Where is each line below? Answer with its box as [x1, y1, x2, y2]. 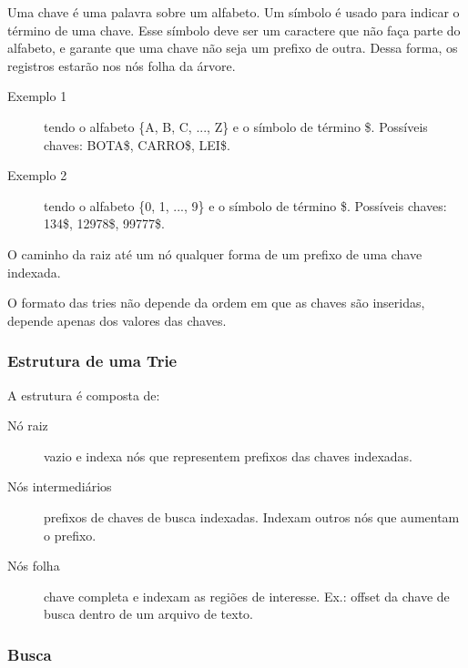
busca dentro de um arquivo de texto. [44, 604, 253, 623]
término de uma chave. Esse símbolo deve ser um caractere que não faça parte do [7, 20, 461, 39]
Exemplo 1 [7, 86, 67, 106]
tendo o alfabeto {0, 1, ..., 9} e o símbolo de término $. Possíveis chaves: [44, 196, 447, 215]
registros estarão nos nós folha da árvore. [7, 56, 236, 75]
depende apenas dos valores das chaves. [7, 310, 227, 329]
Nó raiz [7, 416, 48, 435]
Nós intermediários [7, 477, 112, 496]
